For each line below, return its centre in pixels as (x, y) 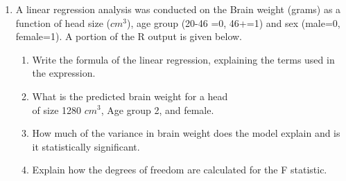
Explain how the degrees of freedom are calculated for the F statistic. (180, 170)
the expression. (64, 73)
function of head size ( (63, 22)
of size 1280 (57, 109)
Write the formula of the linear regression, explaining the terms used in (183, 59)
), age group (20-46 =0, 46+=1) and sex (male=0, (234, 22)
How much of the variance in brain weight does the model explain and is (186, 133)
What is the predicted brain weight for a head (130, 96)
